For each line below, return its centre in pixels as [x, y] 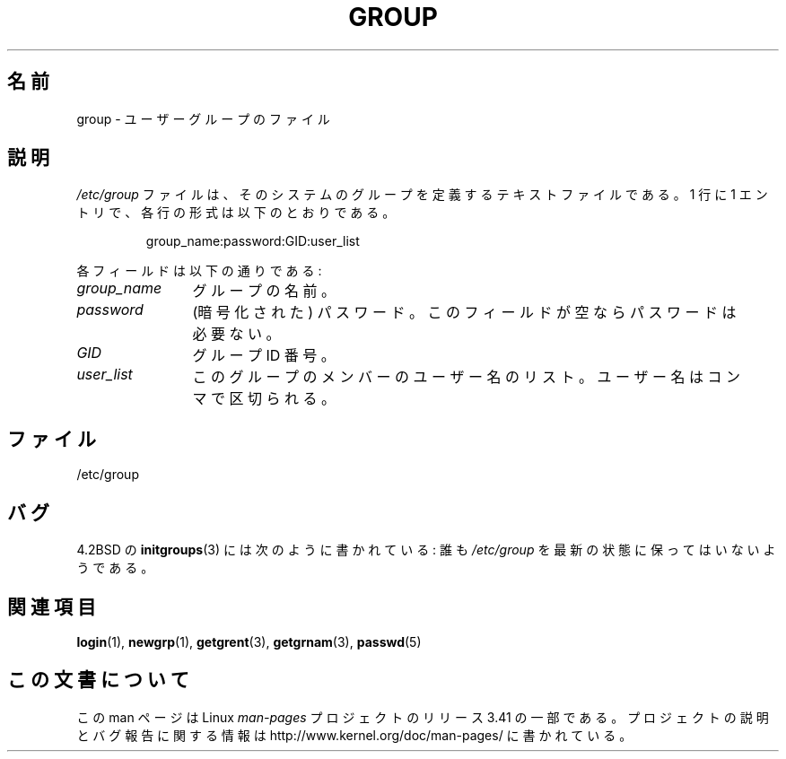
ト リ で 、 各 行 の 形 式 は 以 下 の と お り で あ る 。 [236, 213]
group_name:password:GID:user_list [253, 241]
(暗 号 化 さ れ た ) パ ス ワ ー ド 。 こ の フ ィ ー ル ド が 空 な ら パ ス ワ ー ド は [464, 313]
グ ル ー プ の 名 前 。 [264, 291]
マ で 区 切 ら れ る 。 [264, 399]
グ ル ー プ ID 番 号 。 [264, 356]
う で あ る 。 [115, 568]
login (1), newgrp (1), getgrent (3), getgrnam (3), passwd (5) [249, 641]
